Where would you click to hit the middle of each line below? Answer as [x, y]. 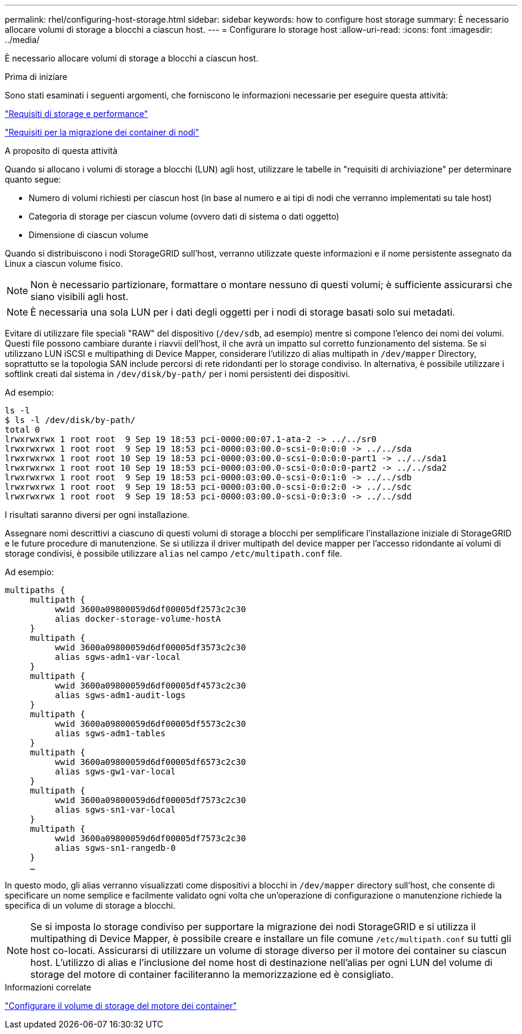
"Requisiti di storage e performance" [77, 114]
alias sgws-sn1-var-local [115, 810]
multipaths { [35, 590]
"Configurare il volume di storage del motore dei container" [121, 1006]
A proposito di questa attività [61, 151]
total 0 [23, 430]
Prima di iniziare [36, 77]
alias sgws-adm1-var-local [118, 657]
